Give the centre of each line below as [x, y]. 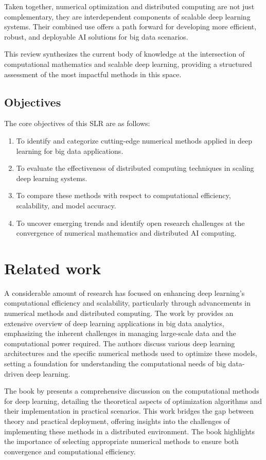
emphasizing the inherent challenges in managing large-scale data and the [120, 333]
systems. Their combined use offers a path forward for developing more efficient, [130, 26]
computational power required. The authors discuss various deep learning [120, 343]
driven [14, 373]
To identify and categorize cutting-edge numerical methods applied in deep [134, 140]
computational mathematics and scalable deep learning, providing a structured [128, 64]
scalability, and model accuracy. [66, 205]
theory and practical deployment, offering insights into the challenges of [117, 421]
